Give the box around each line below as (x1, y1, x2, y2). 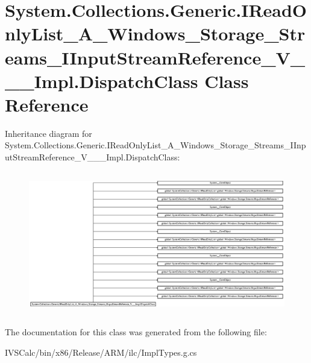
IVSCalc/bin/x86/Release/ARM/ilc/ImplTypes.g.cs (5, 346, 197, 358)
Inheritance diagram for (5, 127, 92, 139)
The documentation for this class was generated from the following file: (5, 326, 267, 338)
